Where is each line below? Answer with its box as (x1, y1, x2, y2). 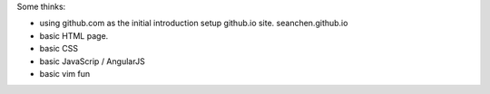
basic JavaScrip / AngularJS (39, 55, 145, 67)
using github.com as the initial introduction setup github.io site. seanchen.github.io (39, 18, 348, 29)
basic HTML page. (39, 30, 109, 41)
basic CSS (39, 43, 79, 54)
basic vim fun (39, 68, 91, 79)
